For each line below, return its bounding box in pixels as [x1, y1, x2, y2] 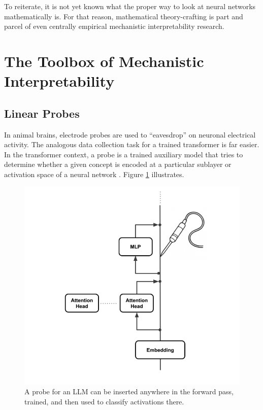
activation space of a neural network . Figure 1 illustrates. [4, 168, 184, 179]
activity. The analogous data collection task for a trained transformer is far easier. [4, 139, 259, 150]
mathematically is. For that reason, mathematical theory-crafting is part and [4, 11, 243, 21]
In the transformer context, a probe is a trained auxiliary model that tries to [4, 149, 243, 159]
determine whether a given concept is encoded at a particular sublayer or [4, 159, 232, 169]
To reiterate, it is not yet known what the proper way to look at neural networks [4, 1, 256, 11]
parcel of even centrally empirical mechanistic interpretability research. [4, 21, 224, 31]
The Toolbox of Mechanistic [4, 50, 204, 71]
